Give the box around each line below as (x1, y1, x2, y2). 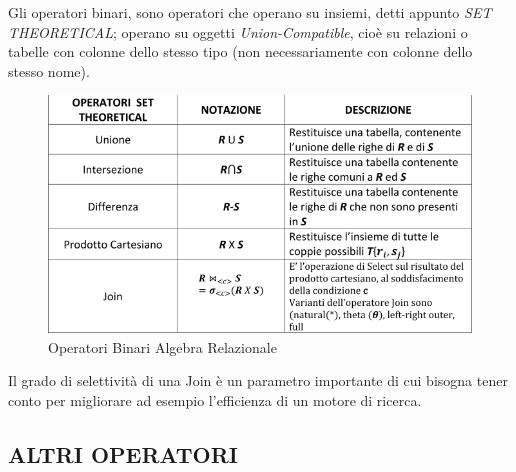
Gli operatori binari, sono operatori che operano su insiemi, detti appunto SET (8, 2, 492, 22)
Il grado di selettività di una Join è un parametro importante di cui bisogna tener (8, 370, 508, 391)
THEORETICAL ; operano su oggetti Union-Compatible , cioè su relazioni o (8, 21, 468, 42)
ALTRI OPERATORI (8, 438, 238, 469)
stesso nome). (8, 60, 90, 81)
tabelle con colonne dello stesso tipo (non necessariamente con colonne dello (8, 41, 473, 62)
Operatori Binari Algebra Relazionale (48, 336, 277, 357)
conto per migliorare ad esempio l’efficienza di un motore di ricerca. (8, 389, 422, 410)
